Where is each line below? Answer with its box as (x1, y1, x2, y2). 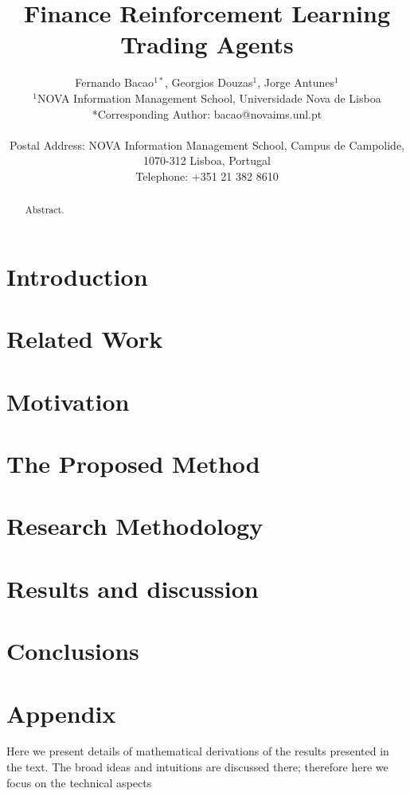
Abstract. (25, 203, 64, 217)
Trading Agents (120, 28, 294, 60)
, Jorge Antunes (257, 74, 335, 91)
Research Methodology (6, 509, 264, 542)
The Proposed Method (6, 447, 260, 480)
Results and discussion (6, 572, 259, 604)
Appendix (6, 696, 116, 729)
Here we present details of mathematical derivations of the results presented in (6, 743, 389, 759)
